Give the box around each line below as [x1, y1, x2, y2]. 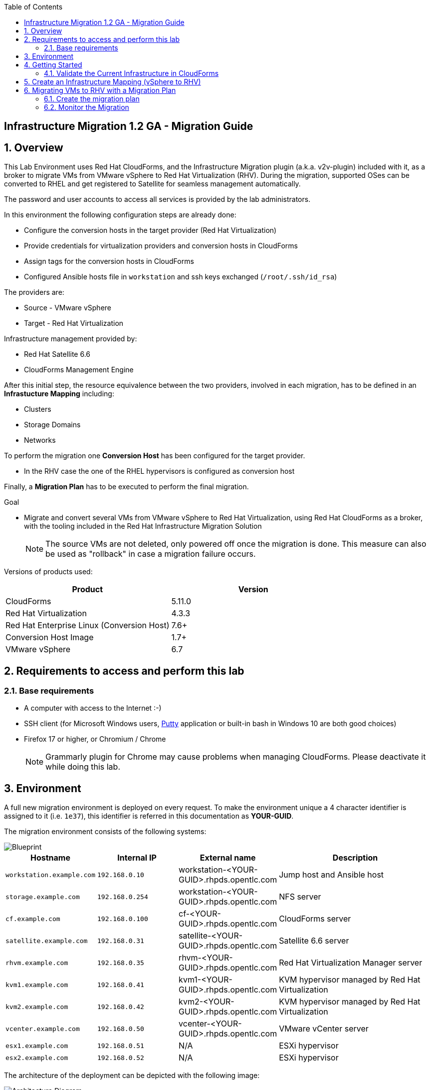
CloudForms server [279, 914, 351, 924]
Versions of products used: [4, 567, 93, 576]
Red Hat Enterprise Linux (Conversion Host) [5, 620, 170, 631]
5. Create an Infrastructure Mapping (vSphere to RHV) [24, 77, 201, 86]
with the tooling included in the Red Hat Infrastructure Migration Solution [24, 522, 262, 531]
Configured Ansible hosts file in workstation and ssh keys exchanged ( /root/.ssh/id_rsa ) [24, 272, 337, 281]
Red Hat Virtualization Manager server [279, 958, 423, 968]
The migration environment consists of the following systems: [4, 827, 207, 836]
